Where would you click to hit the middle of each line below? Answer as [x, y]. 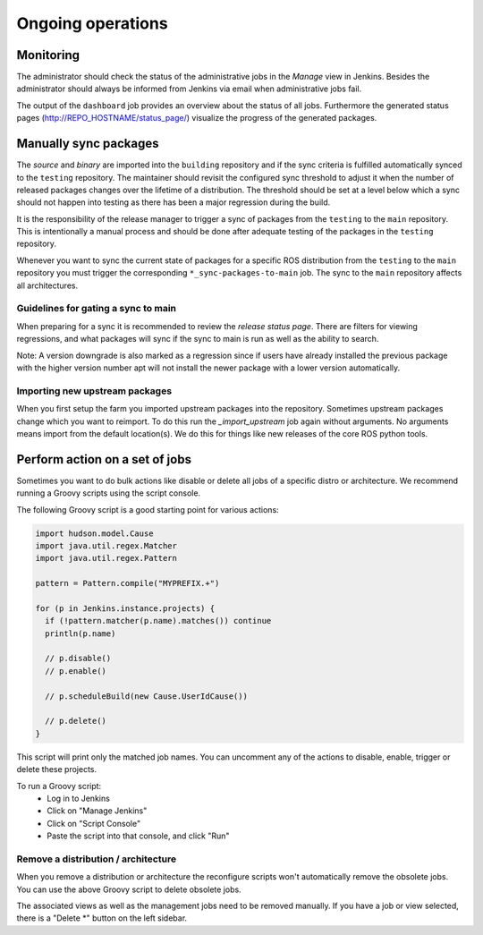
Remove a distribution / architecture [97, 859]
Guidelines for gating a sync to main [97, 309]
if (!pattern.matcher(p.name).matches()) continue [158, 621]
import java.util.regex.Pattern [106, 558]
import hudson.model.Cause [94, 533]
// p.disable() [78, 659]
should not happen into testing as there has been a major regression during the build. [174, 202]
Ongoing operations [93, 23]
